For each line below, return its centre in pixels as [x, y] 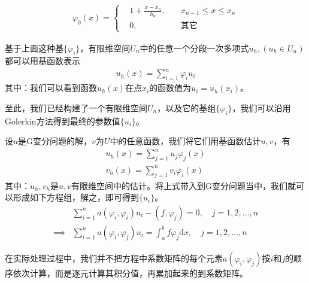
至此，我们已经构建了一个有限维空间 [76, 107]
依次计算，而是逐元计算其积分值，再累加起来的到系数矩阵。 [130, 273]
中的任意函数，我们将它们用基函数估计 [185, 141]
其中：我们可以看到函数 [51, 88]
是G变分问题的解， [55, 141]
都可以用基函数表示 [43, 61]
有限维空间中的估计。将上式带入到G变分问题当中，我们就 [183, 185]
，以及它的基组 [187, 107]
